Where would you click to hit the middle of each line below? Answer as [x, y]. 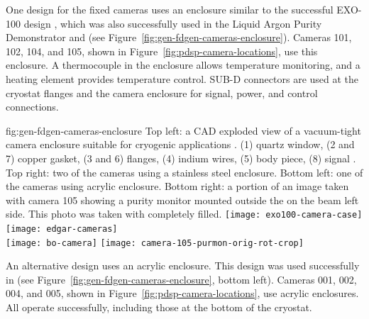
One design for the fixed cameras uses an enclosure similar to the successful [170, 9]
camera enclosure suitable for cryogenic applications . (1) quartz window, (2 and [180, 144]
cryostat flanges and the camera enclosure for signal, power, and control [162, 93]
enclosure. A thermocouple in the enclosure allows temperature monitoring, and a [183, 65]
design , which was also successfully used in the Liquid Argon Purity [173, 23]
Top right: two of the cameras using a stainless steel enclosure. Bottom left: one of [184, 172]
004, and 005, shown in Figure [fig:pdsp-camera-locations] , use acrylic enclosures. [182, 293]
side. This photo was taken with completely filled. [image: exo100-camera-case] [184, 214]
